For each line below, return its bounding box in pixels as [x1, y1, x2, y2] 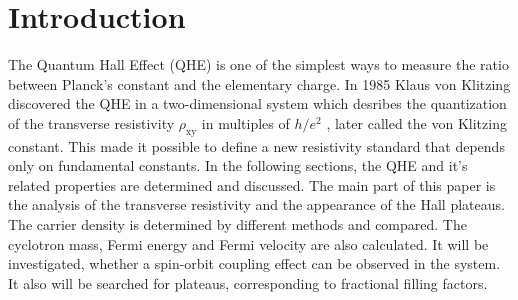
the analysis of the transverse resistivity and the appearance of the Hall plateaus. [8, 194, 505, 215]
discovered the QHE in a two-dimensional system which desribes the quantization [8, 93, 507, 114]
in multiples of [201, 112, 290, 133]
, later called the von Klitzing [326, 112, 507, 133]
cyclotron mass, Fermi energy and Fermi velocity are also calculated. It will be [8, 233, 489, 254]
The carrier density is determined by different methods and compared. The [8, 214, 467, 235]
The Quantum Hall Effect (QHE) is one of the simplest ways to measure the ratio [8, 54, 509, 75]
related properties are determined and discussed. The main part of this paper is [8, 174, 496, 195]
